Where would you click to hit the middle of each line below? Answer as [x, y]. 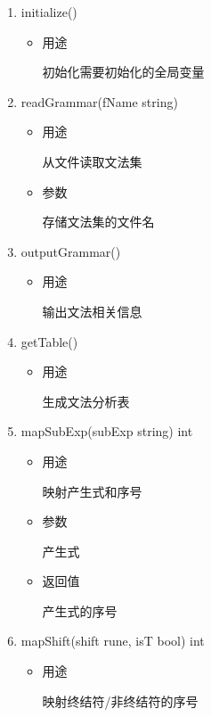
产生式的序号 [80, 610]
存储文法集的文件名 [98, 222]
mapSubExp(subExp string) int [107, 431]
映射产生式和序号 [92, 491]
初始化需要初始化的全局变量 [123, 72]
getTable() [49, 341]
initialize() [49, 12]
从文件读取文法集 [92, 161]
